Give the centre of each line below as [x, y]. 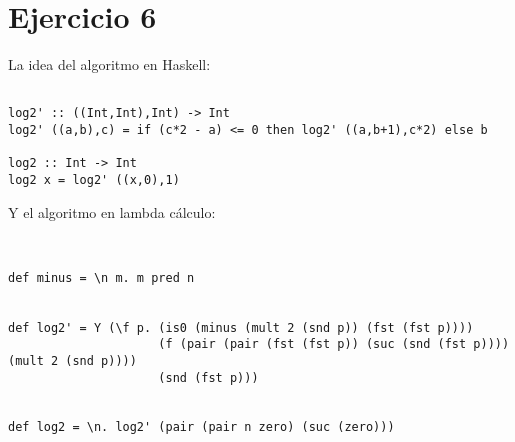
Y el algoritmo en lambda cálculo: [112, 211]
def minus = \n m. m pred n [101, 277]
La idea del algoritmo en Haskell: [109, 64]
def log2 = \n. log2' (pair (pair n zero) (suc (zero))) [201, 427]
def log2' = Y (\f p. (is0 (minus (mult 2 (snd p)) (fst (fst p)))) [241, 327]
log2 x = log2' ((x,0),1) [94, 180]
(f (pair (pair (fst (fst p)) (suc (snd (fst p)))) [334, 344]
